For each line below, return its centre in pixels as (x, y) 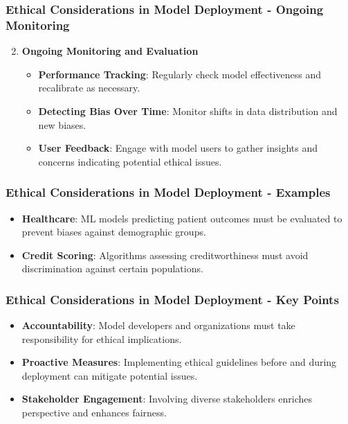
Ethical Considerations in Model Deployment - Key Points (172, 299)
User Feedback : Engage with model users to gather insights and (178, 148)
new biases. (62, 124)
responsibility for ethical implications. (102, 338)
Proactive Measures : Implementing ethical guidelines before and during (179, 362)
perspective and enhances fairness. (94, 413)
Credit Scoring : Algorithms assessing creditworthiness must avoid (165, 255)
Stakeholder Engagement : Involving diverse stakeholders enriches (167, 399)
